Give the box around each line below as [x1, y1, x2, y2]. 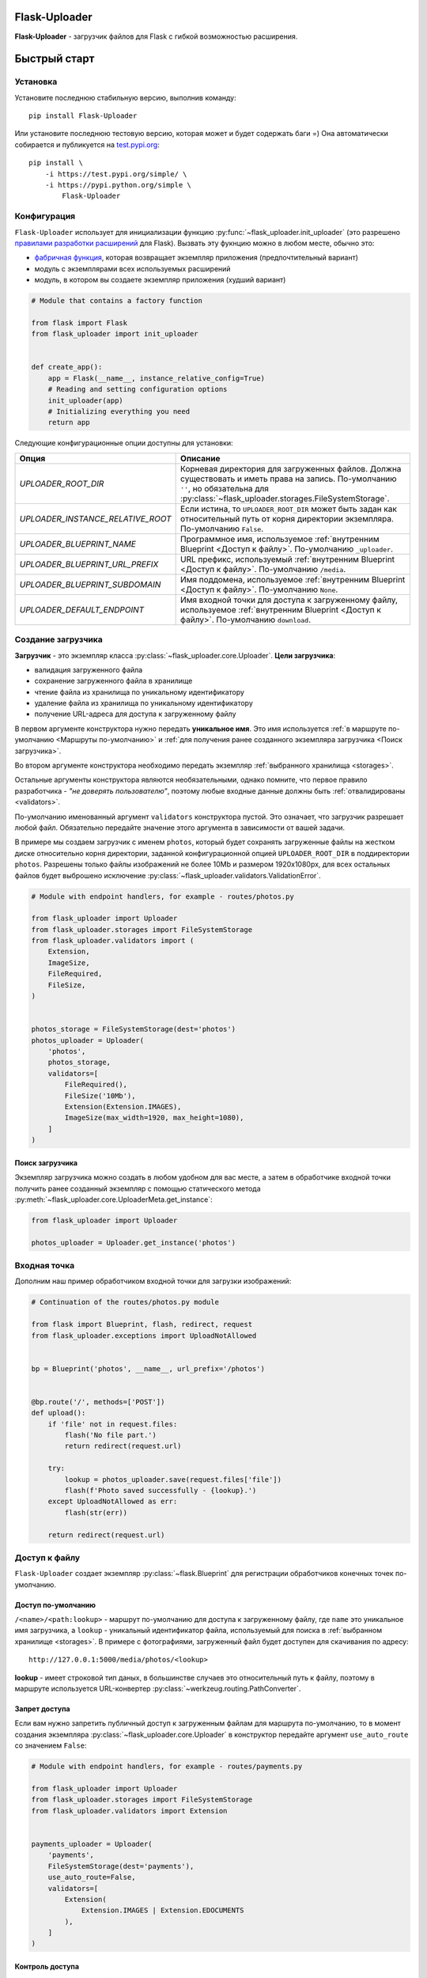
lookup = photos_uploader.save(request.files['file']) [64, 1475, 282, 1483]
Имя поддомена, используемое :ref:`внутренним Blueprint [180, 574, 406, 585]
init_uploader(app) [47, 396, 124, 405]
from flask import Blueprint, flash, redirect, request [31, 1320, 253, 1329]
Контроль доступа [14, 1962, 79, 1972]
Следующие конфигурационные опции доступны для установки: [14, 438, 233, 448]
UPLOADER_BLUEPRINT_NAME [19, 538, 136, 549]
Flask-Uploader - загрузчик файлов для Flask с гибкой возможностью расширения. [14, 32, 298, 41]
